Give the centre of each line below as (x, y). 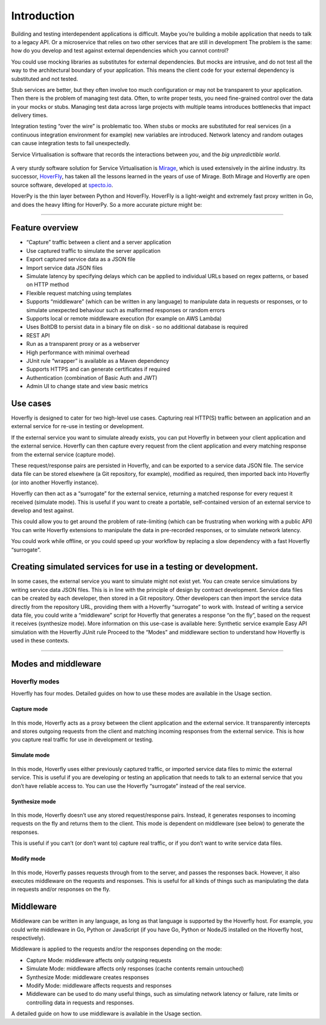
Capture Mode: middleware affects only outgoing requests (99, 960)
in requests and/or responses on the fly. (61, 890)
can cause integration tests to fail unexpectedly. (71, 143)
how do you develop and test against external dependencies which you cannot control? (120, 51)
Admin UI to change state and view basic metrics (87, 386)
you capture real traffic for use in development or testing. (82, 740)
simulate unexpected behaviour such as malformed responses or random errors (126, 310)
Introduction (43, 16)
